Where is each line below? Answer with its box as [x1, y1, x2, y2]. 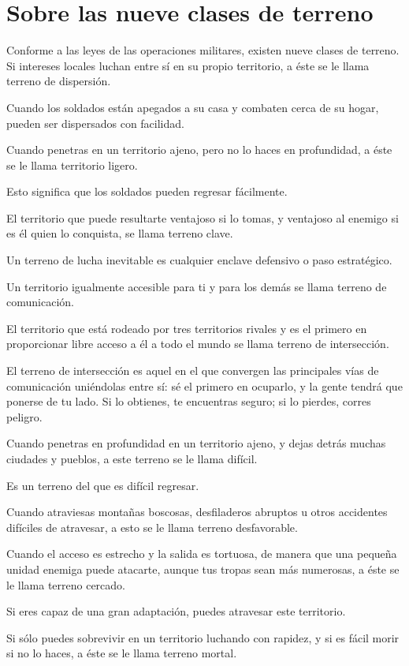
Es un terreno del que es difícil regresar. [6, 477, 199, 493]
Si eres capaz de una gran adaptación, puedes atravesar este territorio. [6, 603, 346, 619]
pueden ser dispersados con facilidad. [6, 114, 184, 131]
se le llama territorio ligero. [6, 156, 138, 173]
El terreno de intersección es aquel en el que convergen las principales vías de [6, 362, 379, 379]
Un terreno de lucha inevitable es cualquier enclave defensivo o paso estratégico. [6, 252, 392, 268]
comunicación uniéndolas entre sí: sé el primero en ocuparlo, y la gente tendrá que [6, 377, 403, 394]
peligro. [6, 408, 43, 425]
